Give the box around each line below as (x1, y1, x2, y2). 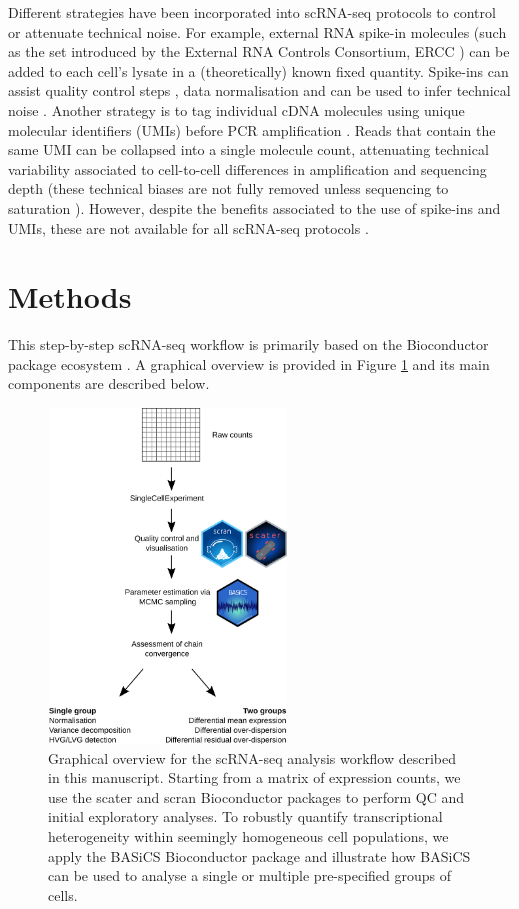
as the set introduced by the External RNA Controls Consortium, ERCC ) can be (8, 41, 510, 62)
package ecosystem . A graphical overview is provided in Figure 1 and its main (8, 353, 490, 374)
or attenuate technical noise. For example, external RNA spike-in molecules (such (8, 21, 507, 42)
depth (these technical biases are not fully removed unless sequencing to (8, 178, 449, 199)
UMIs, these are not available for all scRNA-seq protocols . (8, 217, 369, 238)
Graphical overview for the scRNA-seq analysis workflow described (48, 747, 457, 768)
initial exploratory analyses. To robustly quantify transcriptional (48, 806, 443, 827)
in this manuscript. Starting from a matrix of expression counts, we (48, 767, 461, 788)
